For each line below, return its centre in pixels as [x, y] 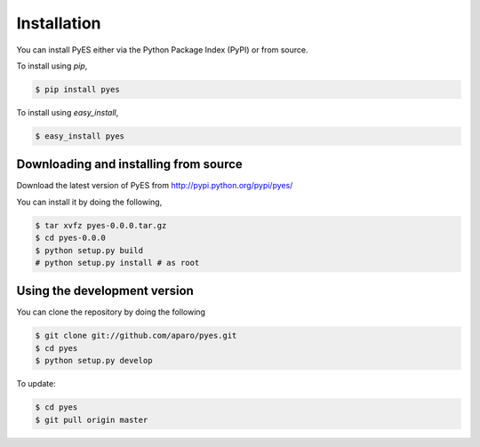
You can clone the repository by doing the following [111, 312]
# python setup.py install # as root [117, 263]
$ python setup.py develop [94, 361]
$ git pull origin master [92, 419]
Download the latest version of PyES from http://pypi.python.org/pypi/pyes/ [155, 186]
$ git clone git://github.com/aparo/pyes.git [136, 336]
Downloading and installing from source [130, 164]
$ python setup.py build [89, 250]
